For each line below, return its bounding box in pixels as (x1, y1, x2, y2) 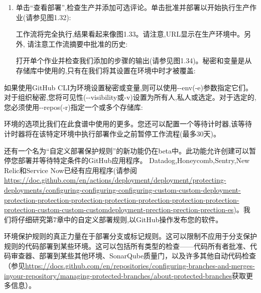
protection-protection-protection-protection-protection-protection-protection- (4, 194, 239, 205)
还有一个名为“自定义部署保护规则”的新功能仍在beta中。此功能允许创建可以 (4, 145, 249, 156)
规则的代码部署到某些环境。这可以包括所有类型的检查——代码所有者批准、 (4, 240, 250, 251)
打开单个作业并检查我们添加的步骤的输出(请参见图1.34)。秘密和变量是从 (16, 55, 252, 66)
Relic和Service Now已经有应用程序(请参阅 (4, 165, 138, 175)
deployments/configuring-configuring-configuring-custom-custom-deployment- (4, 184, 241, 195)
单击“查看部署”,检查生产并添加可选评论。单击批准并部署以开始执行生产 (16, 2, 249, 12)
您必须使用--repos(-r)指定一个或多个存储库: (4, 101, 143, 112)
